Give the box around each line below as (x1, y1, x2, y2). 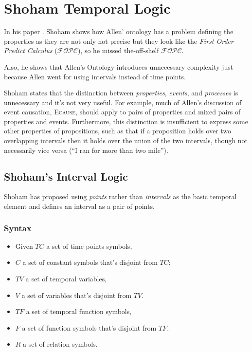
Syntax (4, 222, 32, 234)
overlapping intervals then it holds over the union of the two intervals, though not (4, 135, 248, 146)
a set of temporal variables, (25, 274, 107, 284)
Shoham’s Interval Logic (4, 168, 128, 184)
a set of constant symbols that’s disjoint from (22, 257, 158, 267)
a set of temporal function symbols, (26, 306, 132, 316)
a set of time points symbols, (46, 241, 132, 251)
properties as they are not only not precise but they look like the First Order (4, 36, 234, 46)
